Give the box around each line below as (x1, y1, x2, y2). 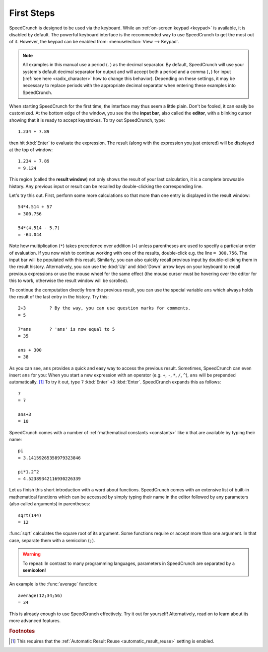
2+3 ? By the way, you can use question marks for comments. (18, 305, 191, 311)
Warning (22, 551, 41, 557)
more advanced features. (9, 617, 61, 624)
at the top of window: (9, 147, 53, 153)
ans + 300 (18, 347, 42, 353)
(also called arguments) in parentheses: (9, 501, 90, 507)
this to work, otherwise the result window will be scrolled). (9, 278, 129, 283)
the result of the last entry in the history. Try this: (9, 294, 109, 300)
